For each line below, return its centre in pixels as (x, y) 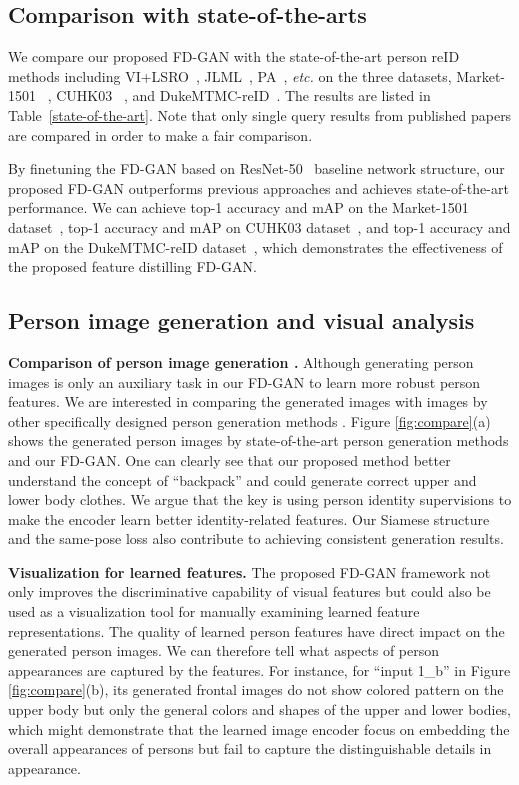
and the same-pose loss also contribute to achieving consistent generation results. (256, 538)
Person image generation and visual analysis (241, 320)
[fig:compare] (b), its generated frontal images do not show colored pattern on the (256, 689)
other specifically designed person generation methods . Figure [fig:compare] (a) (249, 420)
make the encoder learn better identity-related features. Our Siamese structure (249, 518)
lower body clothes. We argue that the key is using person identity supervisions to (260, 499)
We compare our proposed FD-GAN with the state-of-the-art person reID (234, 56)
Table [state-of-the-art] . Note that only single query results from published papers (260, 114)
